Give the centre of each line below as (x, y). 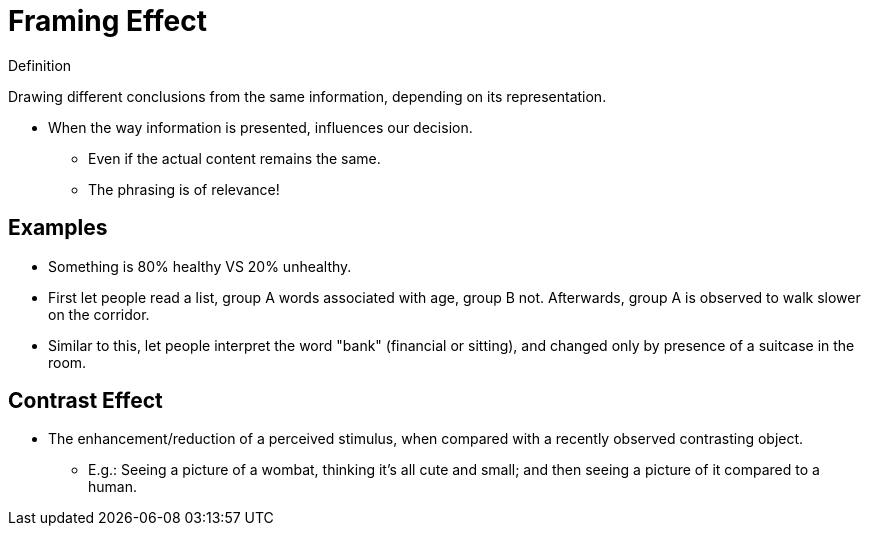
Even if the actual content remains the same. (234, 158)
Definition (40, 65)
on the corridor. (99, 314)
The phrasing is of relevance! (184, 189)
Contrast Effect (85, 401)
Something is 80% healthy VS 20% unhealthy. (200, 266)
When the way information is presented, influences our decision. (260, 127)
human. (112, 487)
